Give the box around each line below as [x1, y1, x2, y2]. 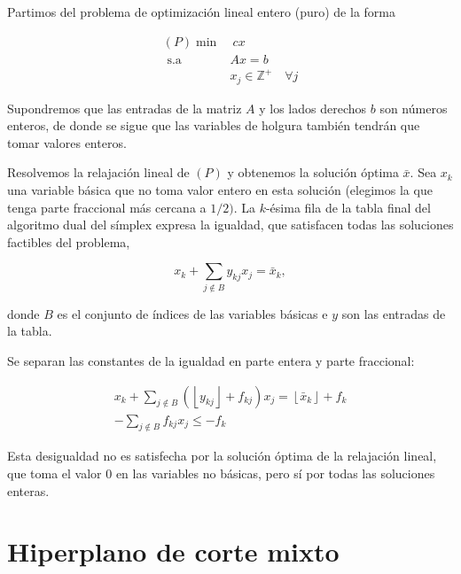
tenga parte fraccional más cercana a [7, 198, 207, 216]
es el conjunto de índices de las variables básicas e [57, 304, 328, 322]
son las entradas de [341, 304, 446, 322]
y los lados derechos [259, 98, 367, 117]
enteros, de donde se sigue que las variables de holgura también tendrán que [7, 116, 420, 135]
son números [379, 98, 448, 117]
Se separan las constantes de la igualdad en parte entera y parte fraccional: [7, 351, 415, 369]
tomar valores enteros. [7, 133, 127, 151]
